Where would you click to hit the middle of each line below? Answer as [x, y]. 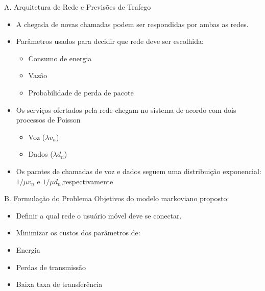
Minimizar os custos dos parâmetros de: [78, 233]
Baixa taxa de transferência [59, 284]
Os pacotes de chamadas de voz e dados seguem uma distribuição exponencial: [139, 171]
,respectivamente [87, 181]
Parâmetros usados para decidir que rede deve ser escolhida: [110, 41]
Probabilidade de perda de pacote [81, 92]
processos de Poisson [48, 120]
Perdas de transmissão [51, 267]
